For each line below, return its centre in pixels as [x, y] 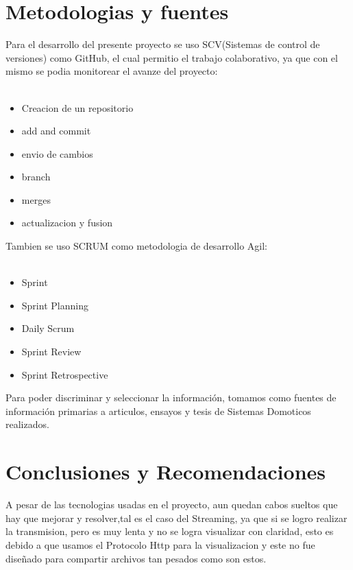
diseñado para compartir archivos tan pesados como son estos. [136, 558]
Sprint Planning [55, 305]
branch [36, 177]
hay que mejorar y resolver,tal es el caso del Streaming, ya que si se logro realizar [176, 518]
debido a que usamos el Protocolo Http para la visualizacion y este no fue [160, 544]
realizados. [27, 424]
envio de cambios [57, 153]
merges [36, 199]
